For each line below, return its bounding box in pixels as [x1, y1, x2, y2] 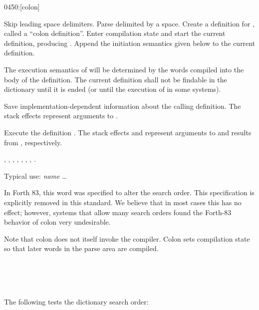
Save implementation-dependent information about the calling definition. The [4, 100, 241, 111]
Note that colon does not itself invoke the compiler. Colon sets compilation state [4, 233, 250, 244]
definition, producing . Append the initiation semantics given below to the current [4, 37, 256, 48]
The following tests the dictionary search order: [4, 296, 149, 307]
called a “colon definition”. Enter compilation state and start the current [4, 28, 226, 38]
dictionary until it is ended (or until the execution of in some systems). [4, 84, 221, 94]
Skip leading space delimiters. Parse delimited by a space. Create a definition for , [4, 18, 255, 28]
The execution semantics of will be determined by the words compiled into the [4, 64, 244, 74]
